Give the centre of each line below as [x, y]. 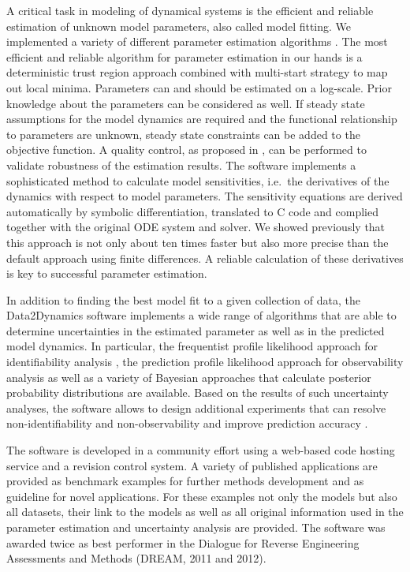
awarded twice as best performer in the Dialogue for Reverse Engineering [183, 542]
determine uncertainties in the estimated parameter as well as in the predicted [196, 330]
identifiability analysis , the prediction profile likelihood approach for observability [205, 362]
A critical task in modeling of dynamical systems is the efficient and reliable [190, 10]
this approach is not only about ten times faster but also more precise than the [198, 242]
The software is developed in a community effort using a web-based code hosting [201, 450]
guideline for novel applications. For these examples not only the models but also [202, 496]
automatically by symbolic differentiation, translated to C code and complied [192, 211]
